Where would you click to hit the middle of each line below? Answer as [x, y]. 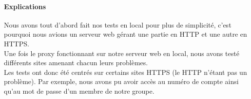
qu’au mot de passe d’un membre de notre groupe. [79, 91]
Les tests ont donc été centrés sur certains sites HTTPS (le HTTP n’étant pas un [125, 72]
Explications [25, 6]
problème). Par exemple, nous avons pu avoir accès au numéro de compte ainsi [121, 81]
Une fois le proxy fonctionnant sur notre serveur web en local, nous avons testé [122, 53]
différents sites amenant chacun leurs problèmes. [76, 63]
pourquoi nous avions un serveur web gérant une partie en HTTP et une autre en [125, 34]
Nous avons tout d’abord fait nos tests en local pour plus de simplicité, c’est [118, 24]
